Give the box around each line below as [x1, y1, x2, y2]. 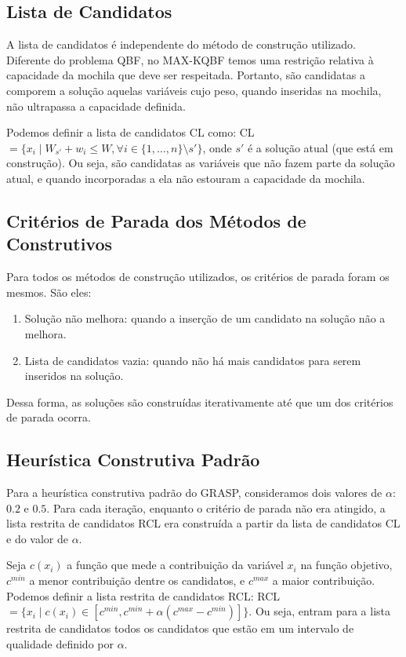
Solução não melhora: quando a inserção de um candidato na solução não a [24, 310, 386, 327]
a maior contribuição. [272, 572, 375, 589]
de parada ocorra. [6, 409, 91, 425]
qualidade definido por [6, 635, 114, 652]
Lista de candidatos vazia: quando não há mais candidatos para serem [24, 352, 361, 368]
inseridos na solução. [24, 367, 124, 384]
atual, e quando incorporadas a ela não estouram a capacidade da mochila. [6, 170, 365, 186]
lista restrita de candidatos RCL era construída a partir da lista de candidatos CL [6, 515, 401, 531]
